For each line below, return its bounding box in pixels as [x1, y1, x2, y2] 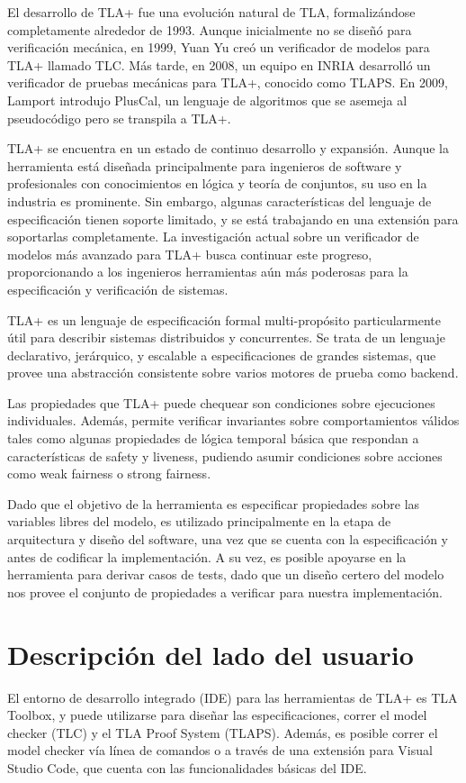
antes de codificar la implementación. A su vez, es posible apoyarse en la [7, 547, 407, 566]
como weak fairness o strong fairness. [7, 464, 211, 483]
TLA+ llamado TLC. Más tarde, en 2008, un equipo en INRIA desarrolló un [7, 55, 431, 74]
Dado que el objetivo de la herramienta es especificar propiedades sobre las [7, 494, 420, 513]
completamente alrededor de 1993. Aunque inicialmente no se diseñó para [7, 20, 412, 39]
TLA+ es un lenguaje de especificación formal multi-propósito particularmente [7, 310, 442, 329]
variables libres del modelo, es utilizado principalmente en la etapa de [7, 512, 391, 531]
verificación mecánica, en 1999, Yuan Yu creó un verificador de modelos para [7, 38, 430, 57]
